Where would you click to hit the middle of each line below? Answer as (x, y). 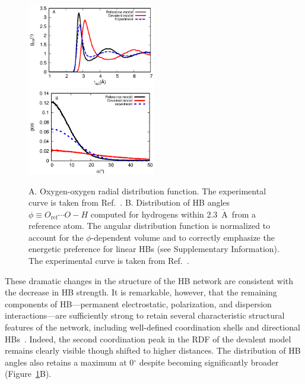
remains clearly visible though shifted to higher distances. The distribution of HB (153, 350)
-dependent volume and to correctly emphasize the (183, 237)
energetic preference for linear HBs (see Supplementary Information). (154, 249)
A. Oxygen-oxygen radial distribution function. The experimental (147, 191)
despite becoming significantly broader (209, 362)
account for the (56, 237)
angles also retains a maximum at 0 (69, 362)
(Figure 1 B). (28, 374)
